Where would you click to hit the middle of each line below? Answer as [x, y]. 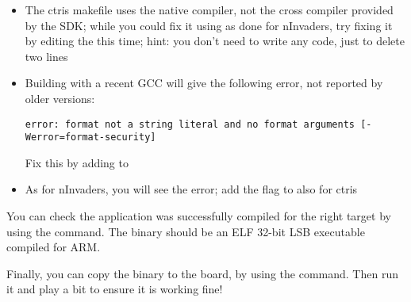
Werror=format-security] [90, 138]
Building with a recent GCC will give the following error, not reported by [204, 83]
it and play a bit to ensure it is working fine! [115, 289]
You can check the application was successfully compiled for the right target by [199, 216]
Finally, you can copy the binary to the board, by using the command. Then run [202, 273]
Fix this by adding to [77, 162]
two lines [46, 56]
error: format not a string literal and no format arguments [190, 124]
